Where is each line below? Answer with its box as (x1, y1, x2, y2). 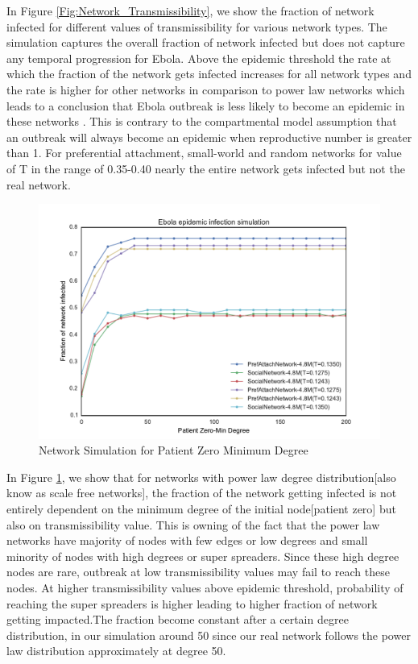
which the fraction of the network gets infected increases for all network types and (6, 65, 412, 82)
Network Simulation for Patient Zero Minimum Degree (39, 442, 308, 459)
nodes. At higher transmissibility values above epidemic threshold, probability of (6, 579, 404, 596)
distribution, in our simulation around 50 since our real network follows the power (6, 626, 411, 643)
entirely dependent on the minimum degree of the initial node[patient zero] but (6, 500, 396, 517)
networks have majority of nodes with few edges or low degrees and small (6, 532, 368, 549)
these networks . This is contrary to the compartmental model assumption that (6, 113, 397, 130)
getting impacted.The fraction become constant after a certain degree (6, 611, 349, 628)
